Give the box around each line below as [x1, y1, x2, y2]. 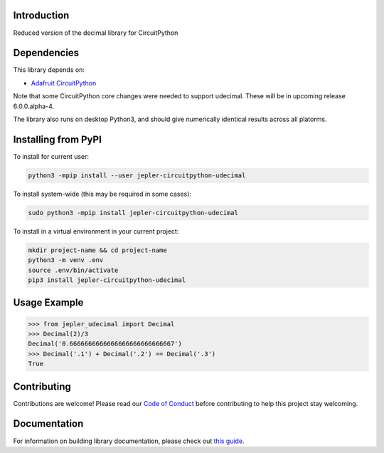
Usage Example [13, 296, 84, 309]
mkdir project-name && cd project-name [28, 246, 167, 254]
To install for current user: [13, 152, 89, 160]
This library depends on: [13, 66, 85, 74]
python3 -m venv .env [28, 256, 104, 264]
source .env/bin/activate [28, 266, 119, 274]
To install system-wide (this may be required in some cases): [13, 189, 192, 198]
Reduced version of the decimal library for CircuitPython [13, 28, 178, 37]
